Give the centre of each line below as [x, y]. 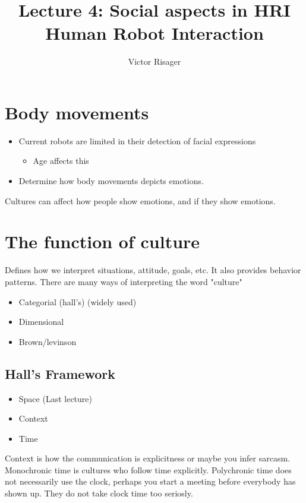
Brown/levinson [48, 341]
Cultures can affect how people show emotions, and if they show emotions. [140, 200]
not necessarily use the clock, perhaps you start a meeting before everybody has [150, 481]
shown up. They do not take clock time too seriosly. [99, 493]
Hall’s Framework [60, 373]
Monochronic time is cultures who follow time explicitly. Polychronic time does [148, 469]
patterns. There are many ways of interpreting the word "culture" [124, 281]
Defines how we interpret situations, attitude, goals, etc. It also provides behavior [153, 270]
